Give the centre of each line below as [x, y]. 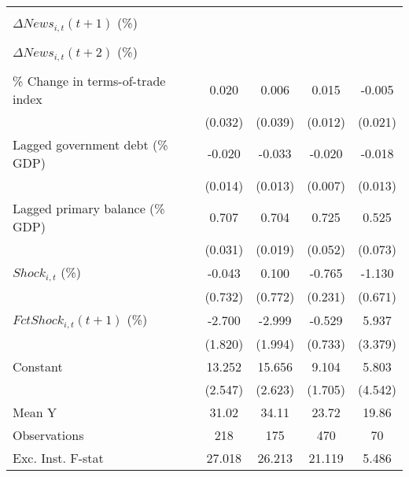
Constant [38, 366]
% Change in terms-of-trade [89, 80]
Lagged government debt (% [90, 144]
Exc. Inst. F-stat [58, 457]
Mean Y [35, 412]
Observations [48, 434]
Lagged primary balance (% [89, 208]
